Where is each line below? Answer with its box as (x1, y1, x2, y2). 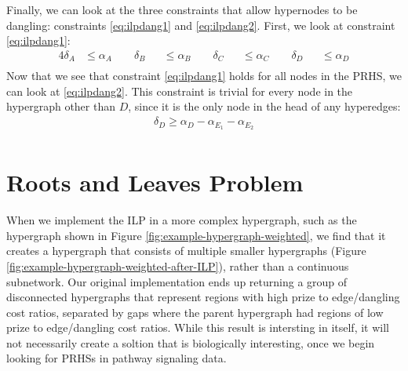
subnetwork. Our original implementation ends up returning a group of (6, 273, 348, 289)
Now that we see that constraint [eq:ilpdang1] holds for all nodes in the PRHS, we (6, 67, 403, 84)
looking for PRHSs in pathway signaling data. (6, 350, 227, 366)
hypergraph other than (6, 98, 115, 115)
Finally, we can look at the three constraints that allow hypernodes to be (6, 2, 358, 17)
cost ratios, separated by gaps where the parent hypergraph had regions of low (6, 304, 384, 320)
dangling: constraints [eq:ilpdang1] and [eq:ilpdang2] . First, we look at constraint (6, 16, 395, 33)
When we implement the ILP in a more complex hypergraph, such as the (6, 212, 357, 228)
